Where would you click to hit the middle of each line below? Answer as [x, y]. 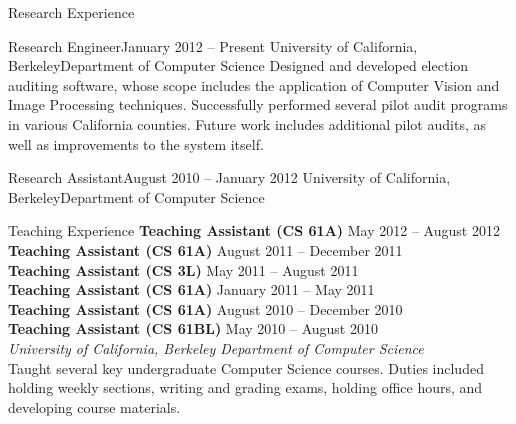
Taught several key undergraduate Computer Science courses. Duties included [246, 367]
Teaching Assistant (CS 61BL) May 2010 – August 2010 [193, 328]
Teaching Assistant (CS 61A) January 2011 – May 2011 [191, 289]
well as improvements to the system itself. [136, 143]
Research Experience [71, 12]
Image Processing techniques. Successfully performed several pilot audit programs [258, 104]
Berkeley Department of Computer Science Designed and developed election [238, 65]
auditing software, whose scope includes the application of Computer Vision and [254, 84]
